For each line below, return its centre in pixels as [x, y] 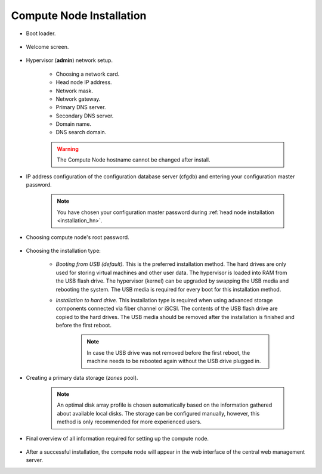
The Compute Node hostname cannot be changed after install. [134, 160]
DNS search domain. [81, 132]
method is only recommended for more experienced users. [129, 422]
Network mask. [75, 91]
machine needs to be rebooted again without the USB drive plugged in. [174, 361]
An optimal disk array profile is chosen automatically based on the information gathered [165, 405]
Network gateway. [78, 99]
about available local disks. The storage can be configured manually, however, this [158, 413]
